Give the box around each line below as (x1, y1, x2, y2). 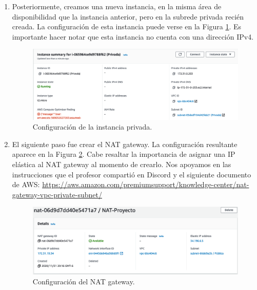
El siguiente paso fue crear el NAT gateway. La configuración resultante (12, 138, 238, 149)
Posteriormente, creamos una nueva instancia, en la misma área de (12, 1, 222, 11)
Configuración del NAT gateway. (32, 276, 135, 287)
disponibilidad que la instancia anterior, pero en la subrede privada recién (12, 11, 244, 22)
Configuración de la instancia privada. (32, 121, 152, 132)
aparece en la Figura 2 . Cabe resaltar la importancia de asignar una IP (12, 149, 235, 159)
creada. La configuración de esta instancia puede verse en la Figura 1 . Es (12, 21, 242, 32)
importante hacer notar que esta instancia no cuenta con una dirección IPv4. (12, 31, 254, 42)
